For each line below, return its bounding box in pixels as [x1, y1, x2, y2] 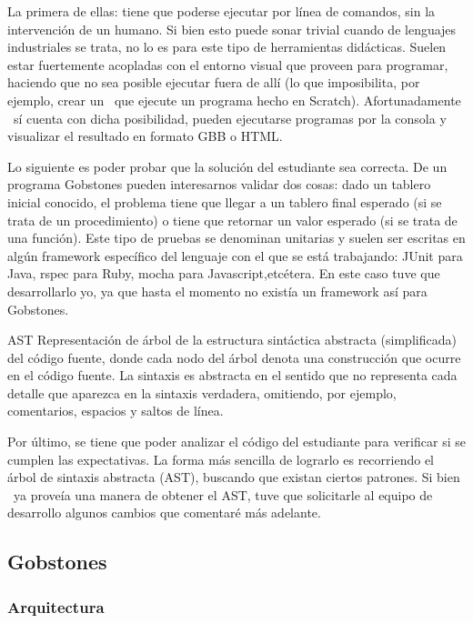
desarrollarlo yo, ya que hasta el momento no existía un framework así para [7, 281, 428, 300]
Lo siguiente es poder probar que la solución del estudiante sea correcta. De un [7, 156, 448, 176]
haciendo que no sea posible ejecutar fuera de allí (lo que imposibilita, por [7, 73, 420, 92]
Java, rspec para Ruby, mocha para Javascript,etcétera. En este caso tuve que [7, 264, 440, 283]
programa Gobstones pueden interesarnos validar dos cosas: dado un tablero [7, 175, 431, 194]
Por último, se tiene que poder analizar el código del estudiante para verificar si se [7, 432, 466, 451]
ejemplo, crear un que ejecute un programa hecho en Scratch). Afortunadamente [7, 90, 461, 109]
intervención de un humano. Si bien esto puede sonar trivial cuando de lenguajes [7, 19, 457, 38]
